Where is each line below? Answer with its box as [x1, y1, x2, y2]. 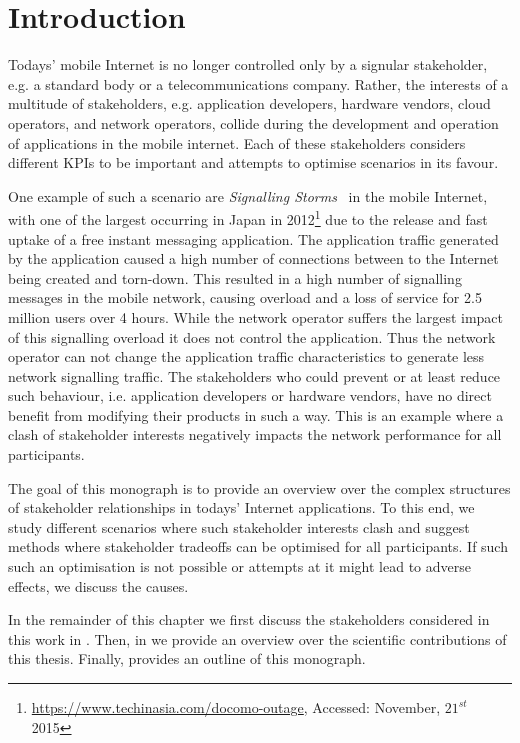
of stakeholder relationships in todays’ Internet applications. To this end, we [8, 497, 475, 518]
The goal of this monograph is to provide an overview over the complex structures [8, 477, 511, 498]
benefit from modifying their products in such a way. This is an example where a [8, 404, 504, 425]
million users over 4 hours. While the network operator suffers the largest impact [8, 306, 504, 327]
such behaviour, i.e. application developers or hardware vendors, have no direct [8, 385, 492, 406]
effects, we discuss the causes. [8, 575, 189, 596]
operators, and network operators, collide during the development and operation [8, 112, 499, 133]
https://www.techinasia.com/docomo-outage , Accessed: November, [31, 697, 441, 717]
